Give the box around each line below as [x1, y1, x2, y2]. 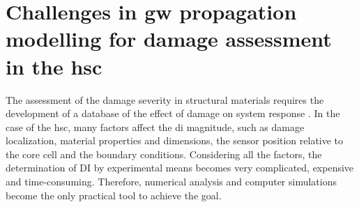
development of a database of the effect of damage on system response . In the [6, 106, 340, 121]
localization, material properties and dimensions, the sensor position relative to [6, 133, 344, 148]
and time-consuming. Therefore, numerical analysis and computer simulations [6, 174, 337, 189]
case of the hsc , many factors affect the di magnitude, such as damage [6, 119, 305, 134]
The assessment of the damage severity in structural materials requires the [6, 92, 324, 107]
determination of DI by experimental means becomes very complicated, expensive [6, 160, 354, 175]
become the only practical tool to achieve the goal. [6, 187, 222, 202]
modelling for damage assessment [6, 24, 332, 53]
